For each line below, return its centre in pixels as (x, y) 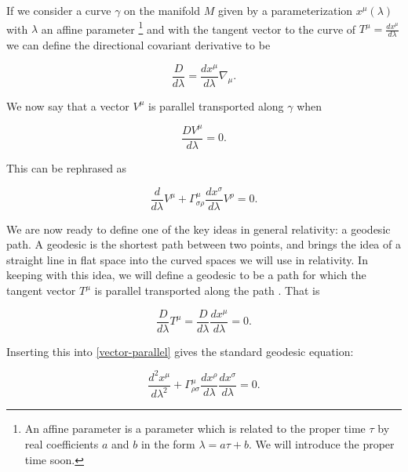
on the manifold (162, 10)
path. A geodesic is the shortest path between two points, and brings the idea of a (204, 244)
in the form (168, 443)
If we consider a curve (59, 10)
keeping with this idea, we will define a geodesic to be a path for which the (186, 275)
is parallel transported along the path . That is (207, 290)
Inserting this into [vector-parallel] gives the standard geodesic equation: (180, 351)
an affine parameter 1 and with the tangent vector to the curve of (199, 27)
